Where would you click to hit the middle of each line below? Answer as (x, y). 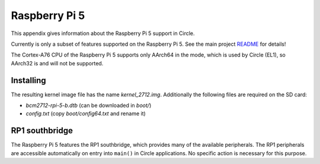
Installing (29, 80)
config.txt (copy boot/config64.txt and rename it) (86, 113)
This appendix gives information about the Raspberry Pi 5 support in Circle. (103, 33)
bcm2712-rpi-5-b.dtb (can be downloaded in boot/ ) (89, 105)
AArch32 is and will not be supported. (57, 63)
